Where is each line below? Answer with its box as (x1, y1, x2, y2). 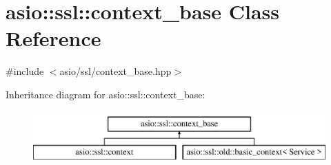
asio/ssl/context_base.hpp (59, 64, 172, 78)
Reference (6, 24, 101, 52)
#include (6, 64, 44, 78)
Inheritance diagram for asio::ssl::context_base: (6, 87, 205, 101)
